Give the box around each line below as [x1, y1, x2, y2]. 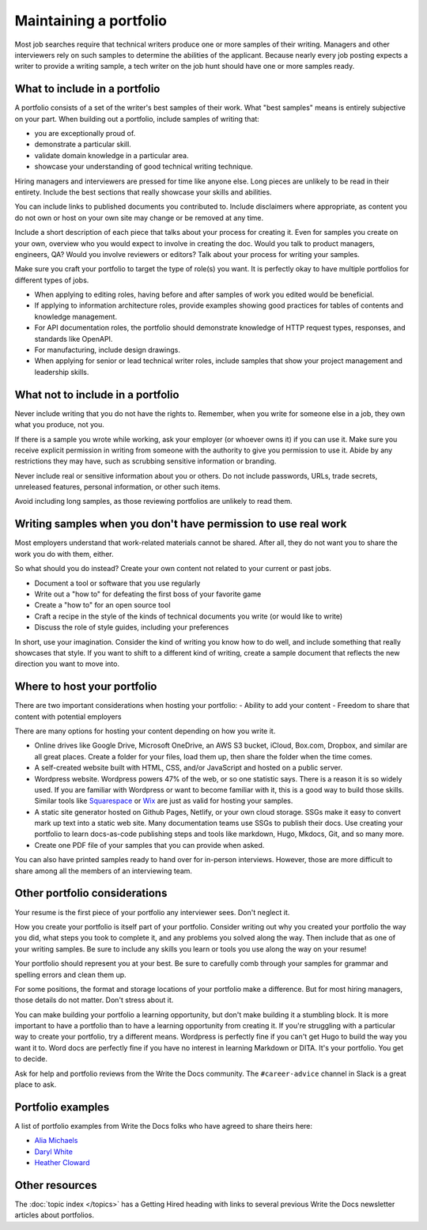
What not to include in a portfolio [14, 388, 179, 401]
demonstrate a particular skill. [34, 139, 132, 149]
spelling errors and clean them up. [14, 970, 127, 979]
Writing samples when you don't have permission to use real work [14, 517, 347, 531]
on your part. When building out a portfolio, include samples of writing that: [14, 114, 260, 123]
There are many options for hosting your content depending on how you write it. [14, 726, 276, 736]
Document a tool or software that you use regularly [34, 578, 201, 588]
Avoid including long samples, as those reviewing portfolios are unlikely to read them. [14, 497, 293, 506]
